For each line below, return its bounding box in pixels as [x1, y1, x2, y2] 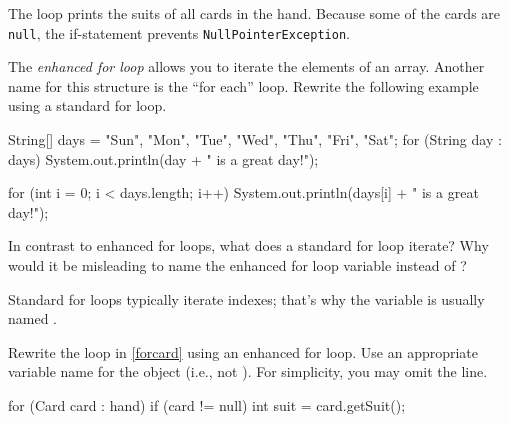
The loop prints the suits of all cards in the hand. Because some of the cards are [8, 3, 501, 23]
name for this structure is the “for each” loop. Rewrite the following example [8, 75, 479, 96]
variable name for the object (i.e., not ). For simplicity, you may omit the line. [8, 361, 488, 382]
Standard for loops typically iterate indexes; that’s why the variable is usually [8, 288, 485, 309]
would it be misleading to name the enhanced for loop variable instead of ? [8, 255, 467, 275]
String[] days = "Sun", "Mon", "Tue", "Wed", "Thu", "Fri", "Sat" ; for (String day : [8, 129, 502, 150]
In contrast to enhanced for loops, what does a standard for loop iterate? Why [8, 235, 489, 256]
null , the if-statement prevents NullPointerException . [8, 22, 350, 43]
